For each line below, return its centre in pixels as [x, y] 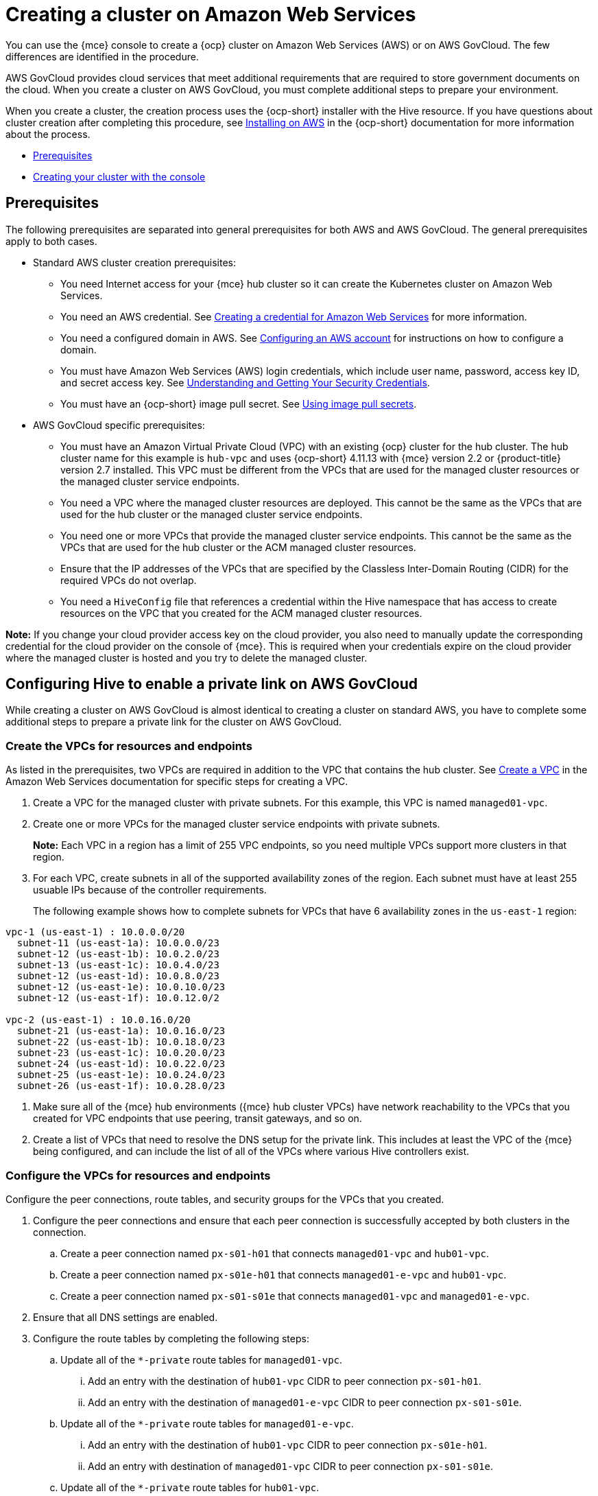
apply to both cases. [51, 241]
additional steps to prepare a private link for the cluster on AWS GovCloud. [174, 722]
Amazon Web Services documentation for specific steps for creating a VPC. [177, 782]
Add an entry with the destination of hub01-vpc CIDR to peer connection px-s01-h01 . [285, 1381]
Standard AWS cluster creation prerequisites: [134, 262]
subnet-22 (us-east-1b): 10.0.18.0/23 [121, 1042]
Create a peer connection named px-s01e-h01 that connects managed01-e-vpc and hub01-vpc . [284, 1274]
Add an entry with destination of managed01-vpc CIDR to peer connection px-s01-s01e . [290, 1466]
